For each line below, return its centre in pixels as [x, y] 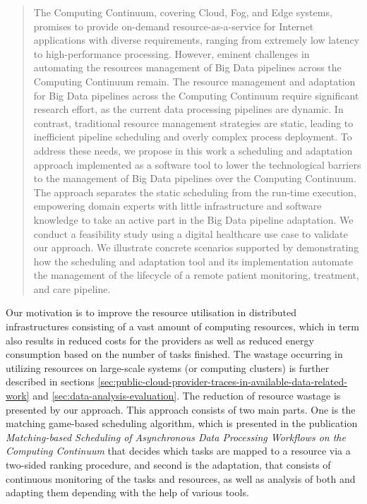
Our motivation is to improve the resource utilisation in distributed [151, 312]
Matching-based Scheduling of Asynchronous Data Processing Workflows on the [176, 437]
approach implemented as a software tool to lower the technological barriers [197, 164]
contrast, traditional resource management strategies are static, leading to [193, 122]
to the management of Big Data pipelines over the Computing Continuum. [195, 178]
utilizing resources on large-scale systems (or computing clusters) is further [168, 367]
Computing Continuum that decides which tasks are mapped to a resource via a [178, 451]
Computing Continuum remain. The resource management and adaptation [194, 81]
